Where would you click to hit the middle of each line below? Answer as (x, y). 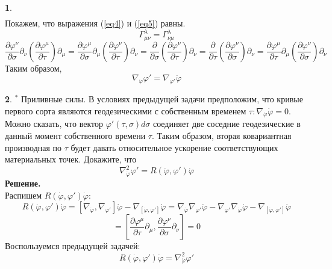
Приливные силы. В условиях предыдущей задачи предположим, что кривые (162, 99)
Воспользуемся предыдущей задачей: (73, 246)
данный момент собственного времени (75, 136)
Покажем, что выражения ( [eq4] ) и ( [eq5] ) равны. (95, 23)
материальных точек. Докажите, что (71, 159)
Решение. (23, 183)
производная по (33, 147)
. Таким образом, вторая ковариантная (221, 136)
